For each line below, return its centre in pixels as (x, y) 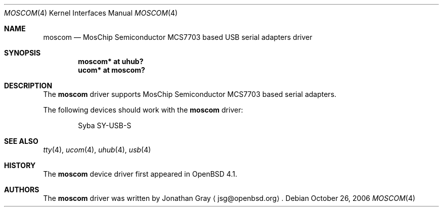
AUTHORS (22, 190)
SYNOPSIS (23, 53)
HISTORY (20, 165)
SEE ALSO (21, 141)
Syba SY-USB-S (105, 125)
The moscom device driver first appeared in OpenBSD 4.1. (140, 174)
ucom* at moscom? (112, 70)
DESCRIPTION (28, 86)
